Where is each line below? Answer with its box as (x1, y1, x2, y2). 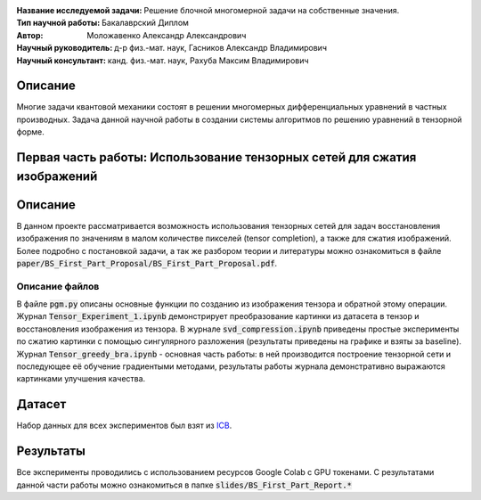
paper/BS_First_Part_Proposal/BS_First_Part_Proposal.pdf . (16, 258, 278, 268)
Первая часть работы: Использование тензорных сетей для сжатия (16, 150, 417, 165)
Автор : (16, 29, 44, 40)
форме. (16, 127, 45, 137)
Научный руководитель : (16, 43, 113, 53)
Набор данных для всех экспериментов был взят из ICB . (16, 420, 232, 431)
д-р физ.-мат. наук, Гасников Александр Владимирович (114, 43, 327, 53)
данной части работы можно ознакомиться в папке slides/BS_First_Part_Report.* (16, 480, 352, 490)
